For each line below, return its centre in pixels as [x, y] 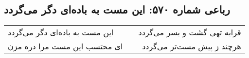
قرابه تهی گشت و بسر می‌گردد [190, 32]
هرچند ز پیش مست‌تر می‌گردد [192, 46]
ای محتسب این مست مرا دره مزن [65, 46]
